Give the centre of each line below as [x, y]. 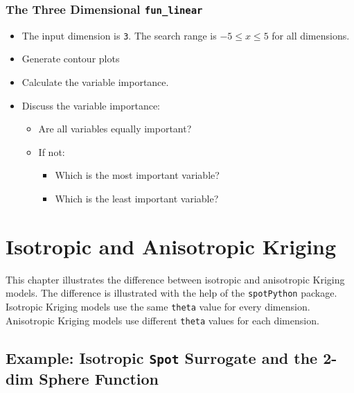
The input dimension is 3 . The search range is [119, 35]
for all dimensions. [311, 35]
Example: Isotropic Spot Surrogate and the [162, 357]
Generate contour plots [71, 59]
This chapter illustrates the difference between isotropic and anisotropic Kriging [175, 279]
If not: [52, 151]
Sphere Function [99, 378]
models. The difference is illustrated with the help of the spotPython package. [171, 293]
